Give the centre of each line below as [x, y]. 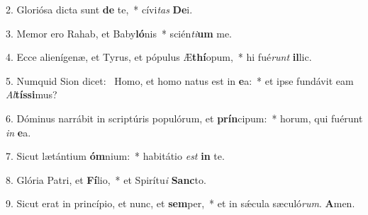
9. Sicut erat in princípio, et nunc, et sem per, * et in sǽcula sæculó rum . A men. [180, 203]
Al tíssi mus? [32, 94]
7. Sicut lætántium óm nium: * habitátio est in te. [115, 156]
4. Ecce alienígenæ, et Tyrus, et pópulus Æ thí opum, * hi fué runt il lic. [159, 57]
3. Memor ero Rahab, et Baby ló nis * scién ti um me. [119, 33]
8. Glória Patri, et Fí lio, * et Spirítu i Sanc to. [106, 179]
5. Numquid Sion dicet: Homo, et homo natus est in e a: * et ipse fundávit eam [180, 80]
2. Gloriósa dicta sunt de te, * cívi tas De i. [99, 9]
